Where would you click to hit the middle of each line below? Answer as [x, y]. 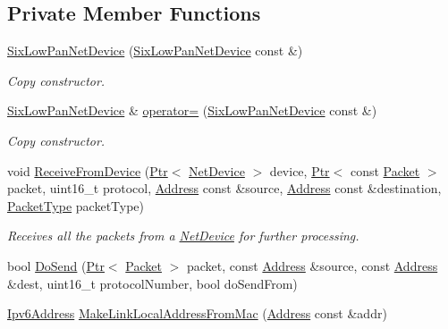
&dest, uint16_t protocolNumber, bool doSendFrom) [152, 283]
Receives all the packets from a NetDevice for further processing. [183, 236]
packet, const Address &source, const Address [312, 265]
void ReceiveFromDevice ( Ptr [88, 170]
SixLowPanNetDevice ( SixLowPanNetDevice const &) [155, 51]
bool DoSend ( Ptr [56, 265]
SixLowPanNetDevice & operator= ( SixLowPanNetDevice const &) [192, 110]
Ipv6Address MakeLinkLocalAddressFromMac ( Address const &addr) [197, 313]
